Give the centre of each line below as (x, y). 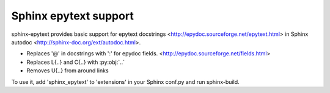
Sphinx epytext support (72, 16)
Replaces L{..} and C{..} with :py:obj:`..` (76, 62)
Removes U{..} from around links (68, 71)
